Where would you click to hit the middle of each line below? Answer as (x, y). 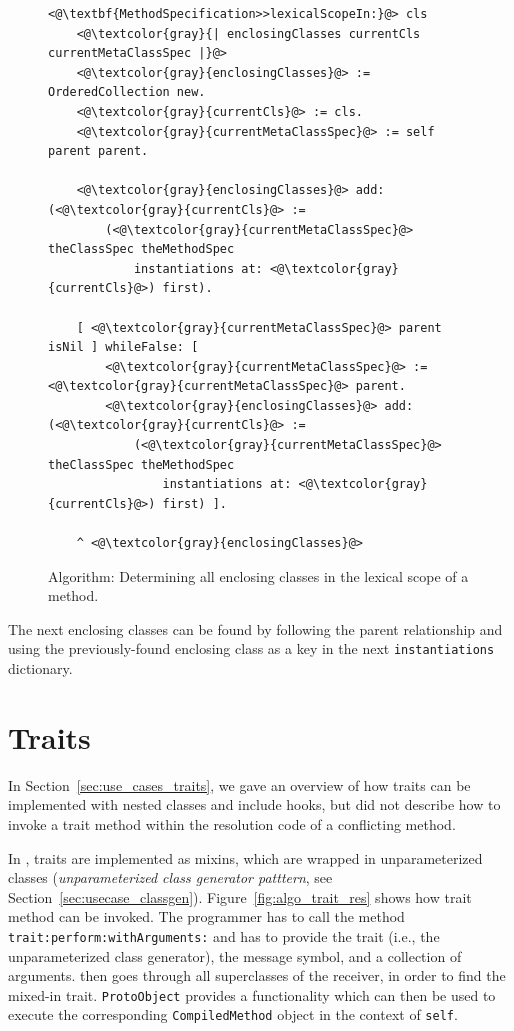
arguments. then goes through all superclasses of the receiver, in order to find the (257, 975)
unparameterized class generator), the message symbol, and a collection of (235, 955)
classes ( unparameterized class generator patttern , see (170, 877)
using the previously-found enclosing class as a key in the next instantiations (251, 648)
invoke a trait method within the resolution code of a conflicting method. (232, 823)
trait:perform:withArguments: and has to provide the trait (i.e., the (224, 935)
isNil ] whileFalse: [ (123, 347)
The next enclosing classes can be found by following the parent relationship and (255, 628)
